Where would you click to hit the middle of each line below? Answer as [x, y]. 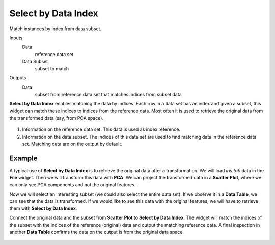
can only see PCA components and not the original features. [73, 185]
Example [23, 158]
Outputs [18, 78]
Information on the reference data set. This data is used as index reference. [101, 129]
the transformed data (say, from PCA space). [57, 118]
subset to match [52, 68]
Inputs [16, 38]
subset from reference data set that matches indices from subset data [108, 94]
